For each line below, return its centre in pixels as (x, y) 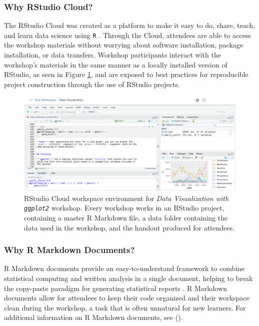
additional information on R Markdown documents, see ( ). (93, 317)
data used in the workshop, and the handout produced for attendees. (129, 227)
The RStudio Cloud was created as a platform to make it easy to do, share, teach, (130, 25)
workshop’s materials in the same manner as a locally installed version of (116, 64)
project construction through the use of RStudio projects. (92, 84)
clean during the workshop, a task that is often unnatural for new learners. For (125, 307)
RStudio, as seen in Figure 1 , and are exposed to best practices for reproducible (126, 74)
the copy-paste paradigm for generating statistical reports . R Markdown (116, 288)
